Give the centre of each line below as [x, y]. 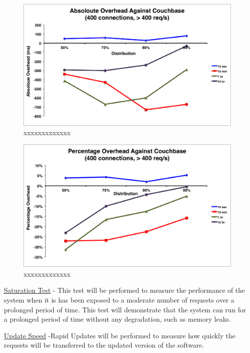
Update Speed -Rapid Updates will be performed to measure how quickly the [120, 335]
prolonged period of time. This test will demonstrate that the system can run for [125, 309]
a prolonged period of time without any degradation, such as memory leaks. [117, 319]
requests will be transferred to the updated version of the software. [104, 345]
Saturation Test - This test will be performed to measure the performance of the [125, 290]
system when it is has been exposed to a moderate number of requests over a [119, 299]
